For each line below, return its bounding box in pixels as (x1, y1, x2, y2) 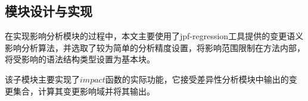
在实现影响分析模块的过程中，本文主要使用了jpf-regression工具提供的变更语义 (5, 30, 304, 42)
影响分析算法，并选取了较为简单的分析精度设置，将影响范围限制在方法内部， (5, 41, 305, 53)
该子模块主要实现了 (5, 72, 80, 85)
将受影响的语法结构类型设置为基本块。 (5, 53, 155, 65)
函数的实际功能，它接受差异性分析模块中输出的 (105, 72, 289, 85)
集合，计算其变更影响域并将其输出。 (13, 84, 155, 97)
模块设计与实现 (5, 2, 92, 20)
